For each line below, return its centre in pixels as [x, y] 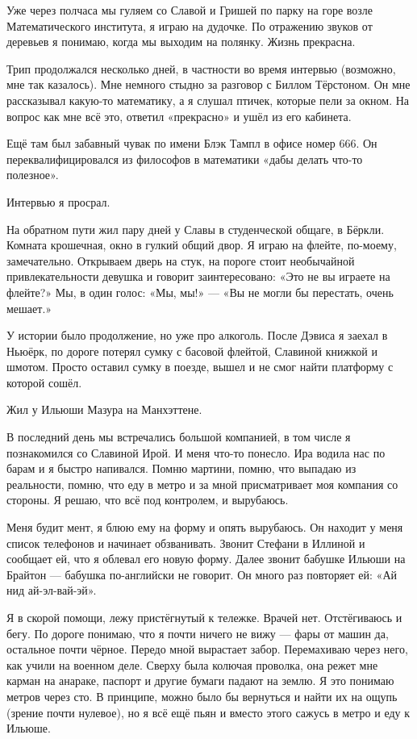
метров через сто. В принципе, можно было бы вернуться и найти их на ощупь [202, 696]
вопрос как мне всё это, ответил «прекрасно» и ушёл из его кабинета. [179, 116]
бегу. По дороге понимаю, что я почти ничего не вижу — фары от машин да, [198, 633]
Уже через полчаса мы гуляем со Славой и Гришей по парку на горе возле [190, 10]
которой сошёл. [44, 382]
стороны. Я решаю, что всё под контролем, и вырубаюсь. [148, 500]
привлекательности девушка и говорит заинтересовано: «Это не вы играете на [198, 276]
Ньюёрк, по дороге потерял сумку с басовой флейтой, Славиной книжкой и [192, 351]
